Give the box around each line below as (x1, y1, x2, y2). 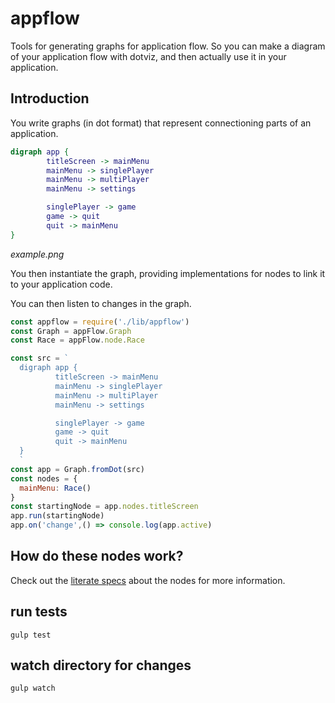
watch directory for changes (10, 657, 192, 674)
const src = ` (10, 353, 70, 364)
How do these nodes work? (10, 548, 184, 565)
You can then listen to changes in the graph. (10, 297, 192, 309)
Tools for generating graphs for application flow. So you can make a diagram (10, 40, 326, 52)
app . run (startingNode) (10, 511, 105, 521)
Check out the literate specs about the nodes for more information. (10, 574, 286, 586)
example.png (10, 248, 65, 260)
